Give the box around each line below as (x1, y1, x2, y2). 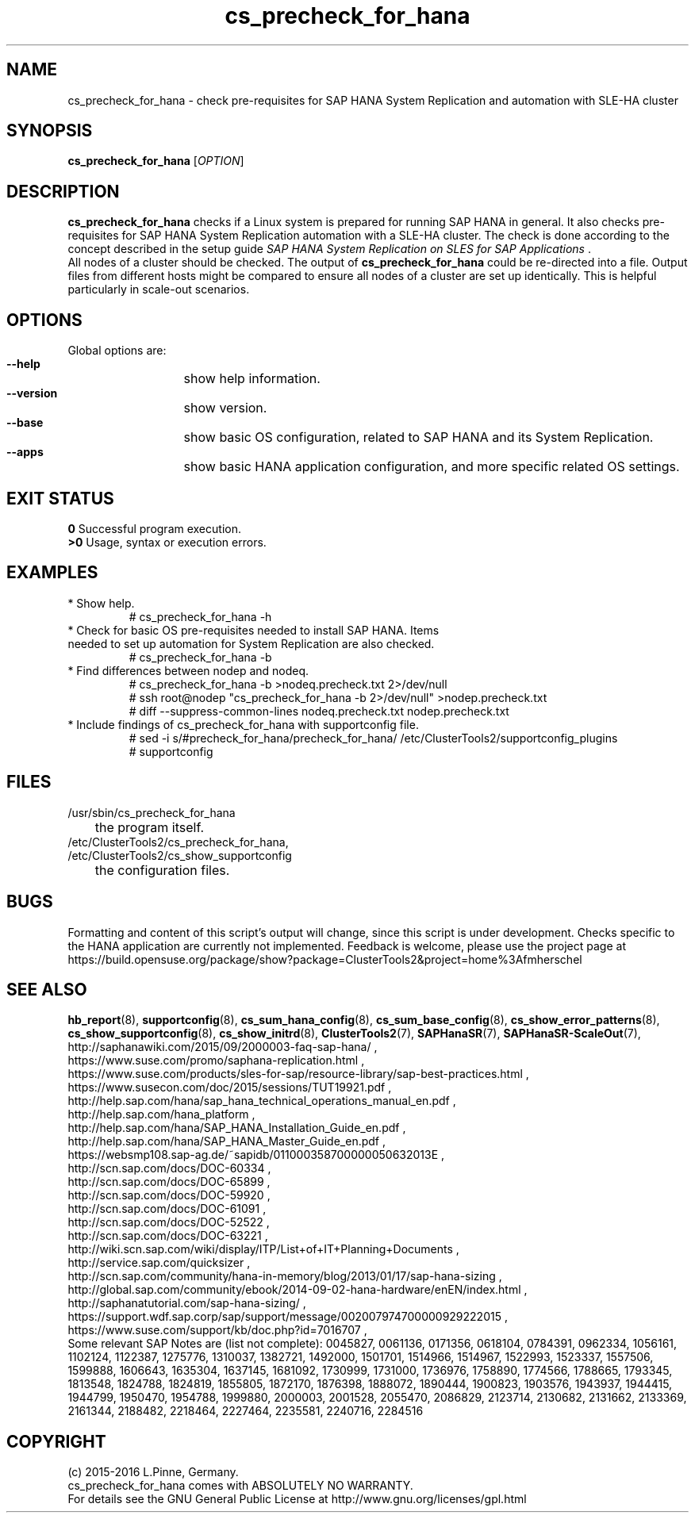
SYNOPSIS (6, 121, 93, 141)
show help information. (183, 370, 321, 387)
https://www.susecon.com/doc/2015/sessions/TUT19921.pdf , (67, 1080, 392, 1095)
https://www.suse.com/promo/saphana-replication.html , (67, 1053, 365, 1068)
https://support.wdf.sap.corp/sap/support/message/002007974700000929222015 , (67, 1310, 508, 1324)
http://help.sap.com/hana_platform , (67, 1107, 255, 1122)
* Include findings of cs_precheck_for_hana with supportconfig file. (67, 717, 419, 731)
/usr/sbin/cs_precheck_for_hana (67, 805, 236, 819)
